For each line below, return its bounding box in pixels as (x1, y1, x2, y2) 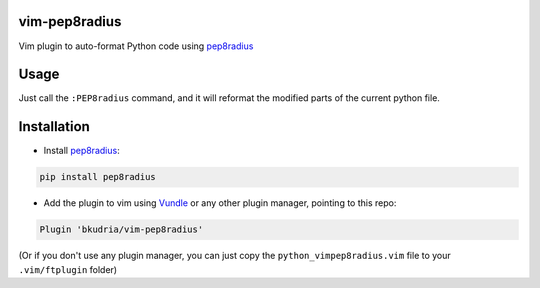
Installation (18, 118, 90, 135)
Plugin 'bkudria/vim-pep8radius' (39, 224, 204, 235)
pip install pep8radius (39, 171, 157, 183)
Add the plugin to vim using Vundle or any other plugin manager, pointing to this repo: (43, 197, 397, 209)
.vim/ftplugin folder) (18, 263, 118, 275)
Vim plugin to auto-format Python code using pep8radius (18, 40, 254, 52)
